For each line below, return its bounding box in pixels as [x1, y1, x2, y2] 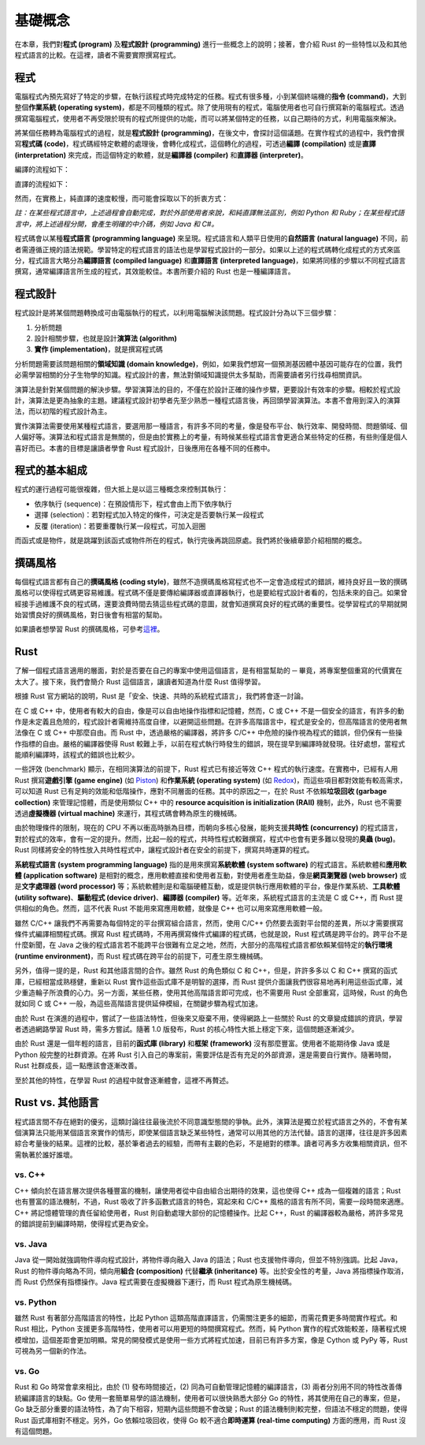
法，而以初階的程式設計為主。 [14, 407, 112, 416]
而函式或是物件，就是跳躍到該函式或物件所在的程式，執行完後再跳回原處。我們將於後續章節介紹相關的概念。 [14, 535, 366, 545]
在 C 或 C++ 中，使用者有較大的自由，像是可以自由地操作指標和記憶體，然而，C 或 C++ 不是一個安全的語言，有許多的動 [14, 706, 405, 715]
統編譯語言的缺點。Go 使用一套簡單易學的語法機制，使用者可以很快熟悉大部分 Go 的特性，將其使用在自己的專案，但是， [14, 1393, 405, 1402]
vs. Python [14, 1297, 57, 1308]
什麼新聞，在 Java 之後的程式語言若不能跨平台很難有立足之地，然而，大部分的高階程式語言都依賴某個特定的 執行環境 [14, 940, 393, 950]
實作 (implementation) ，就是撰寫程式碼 [34, 344, 163, 354]
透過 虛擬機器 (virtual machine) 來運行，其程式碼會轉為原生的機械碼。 [14, 809, 242, 818]
